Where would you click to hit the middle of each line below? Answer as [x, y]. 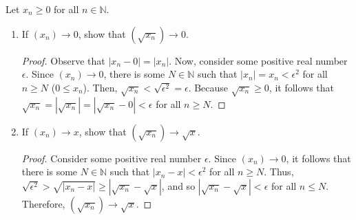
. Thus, [279, 172]
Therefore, [43, 203]
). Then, [100, 87]
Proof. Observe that [63, 60]
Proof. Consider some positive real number [112, 158]
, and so [178, 185]
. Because [208, 87]
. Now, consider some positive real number [258, 60]
